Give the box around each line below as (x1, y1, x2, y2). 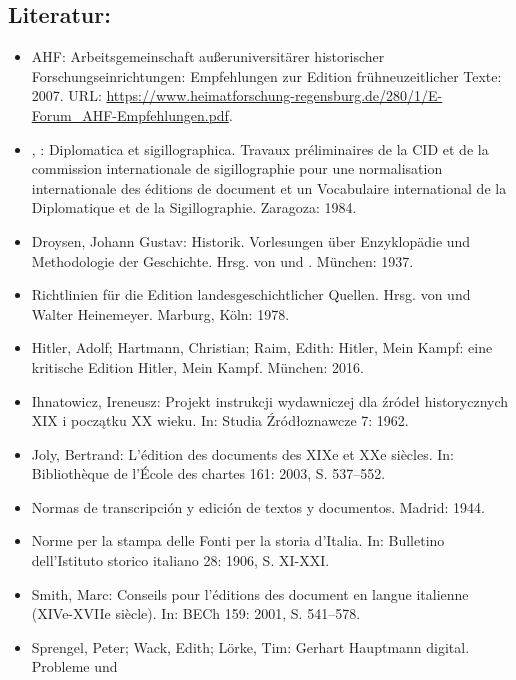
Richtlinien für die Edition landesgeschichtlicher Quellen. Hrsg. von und (31, 284, 471, 305)
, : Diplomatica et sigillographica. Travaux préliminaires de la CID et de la (31, 138, 489, 159)
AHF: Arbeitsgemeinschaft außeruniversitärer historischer (31, 46, 385, 67)
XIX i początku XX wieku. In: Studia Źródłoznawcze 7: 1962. (31, 410, 409, 431)
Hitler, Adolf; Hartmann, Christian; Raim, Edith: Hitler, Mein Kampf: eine (31, 337, 493, 358)
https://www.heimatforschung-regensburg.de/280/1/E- (106, 85, 443, 106)
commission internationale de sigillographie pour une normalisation (31, 158, 443, 179)
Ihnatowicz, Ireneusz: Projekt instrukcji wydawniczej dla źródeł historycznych (31, 390, 509, 411)
